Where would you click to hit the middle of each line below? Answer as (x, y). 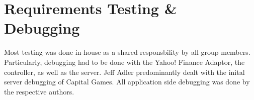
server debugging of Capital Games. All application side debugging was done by (127, 82)
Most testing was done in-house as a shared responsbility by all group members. (127, 52)
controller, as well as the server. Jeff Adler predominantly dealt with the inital (124, 72)
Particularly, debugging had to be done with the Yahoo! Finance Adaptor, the (124, 62)
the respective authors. (39, 91)
